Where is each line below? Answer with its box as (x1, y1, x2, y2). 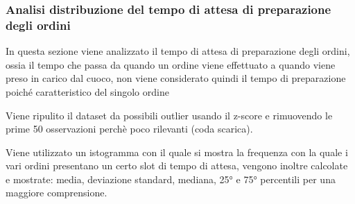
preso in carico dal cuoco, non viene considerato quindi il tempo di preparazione (6, 71, 346, 85)
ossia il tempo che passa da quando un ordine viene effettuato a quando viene (6, 57, 336, 71)
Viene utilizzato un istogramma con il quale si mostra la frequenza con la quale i (6, 144, 348, 159)
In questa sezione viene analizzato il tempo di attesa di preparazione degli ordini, (6, 44, 350, 58)
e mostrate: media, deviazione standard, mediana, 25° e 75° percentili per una (6, 171, 336, 186)
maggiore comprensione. (6, 185, 107, 200)
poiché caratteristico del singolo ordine (6, 84, 169, 99)
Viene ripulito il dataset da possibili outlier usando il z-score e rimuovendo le (6, 108, 333, 122)
